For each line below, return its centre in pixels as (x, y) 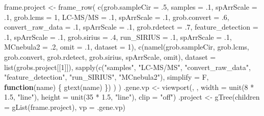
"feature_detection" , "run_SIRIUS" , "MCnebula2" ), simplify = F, (107, 77)
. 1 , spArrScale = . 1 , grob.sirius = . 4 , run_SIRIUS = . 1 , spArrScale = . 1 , (118, 37)
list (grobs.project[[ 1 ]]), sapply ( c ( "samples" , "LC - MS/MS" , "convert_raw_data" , (127, 67)
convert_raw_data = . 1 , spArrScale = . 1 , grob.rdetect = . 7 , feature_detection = (131, 27)
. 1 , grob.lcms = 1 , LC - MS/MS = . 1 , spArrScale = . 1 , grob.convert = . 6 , (117, 17)
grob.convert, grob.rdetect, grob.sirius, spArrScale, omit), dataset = (110, 56)
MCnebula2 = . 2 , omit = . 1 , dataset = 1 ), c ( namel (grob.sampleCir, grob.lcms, (127, 47)
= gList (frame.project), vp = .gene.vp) (65, 107)
